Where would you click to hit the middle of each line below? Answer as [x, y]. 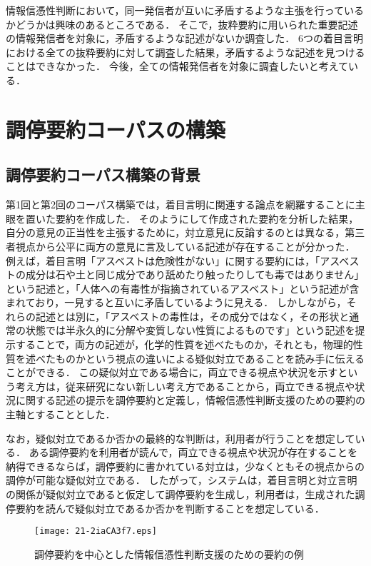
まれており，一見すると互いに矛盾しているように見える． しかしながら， [176, 302]
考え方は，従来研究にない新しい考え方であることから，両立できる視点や [185, 386]
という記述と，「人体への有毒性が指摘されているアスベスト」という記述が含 [183, 288]
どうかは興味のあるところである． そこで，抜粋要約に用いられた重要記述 [187, 24]
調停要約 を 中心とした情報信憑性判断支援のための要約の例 [169, 554]
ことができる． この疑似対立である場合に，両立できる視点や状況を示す [172, 372]
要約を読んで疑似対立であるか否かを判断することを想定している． [170, 508]
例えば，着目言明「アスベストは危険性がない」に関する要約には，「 [163, 260]
